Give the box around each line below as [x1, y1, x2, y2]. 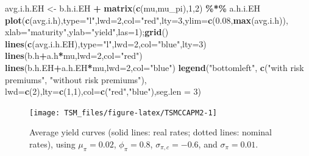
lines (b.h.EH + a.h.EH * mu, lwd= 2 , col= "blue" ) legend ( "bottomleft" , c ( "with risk [5, 61, 304, 73]
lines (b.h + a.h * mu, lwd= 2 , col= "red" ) [5, 49, 143, 62]
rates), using [29, 138, 76, 150]
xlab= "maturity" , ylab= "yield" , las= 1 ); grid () [5, 25, 169, 38]
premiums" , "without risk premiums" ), [5, 73, 147, 86]
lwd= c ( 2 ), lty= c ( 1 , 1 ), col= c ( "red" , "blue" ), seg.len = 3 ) [5, 85, 201, 98]
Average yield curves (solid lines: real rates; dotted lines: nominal [29, 126, 272, 138]
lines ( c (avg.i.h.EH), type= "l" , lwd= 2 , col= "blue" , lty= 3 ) [5, 37, 207, 50]
